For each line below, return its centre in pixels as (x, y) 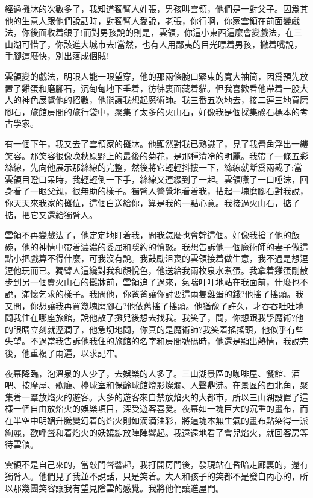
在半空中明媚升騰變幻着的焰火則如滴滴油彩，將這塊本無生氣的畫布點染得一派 (156, 420)
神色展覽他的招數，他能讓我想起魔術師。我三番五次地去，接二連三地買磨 (165, 100)
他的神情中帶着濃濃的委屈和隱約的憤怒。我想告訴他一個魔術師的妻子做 (160, 246)
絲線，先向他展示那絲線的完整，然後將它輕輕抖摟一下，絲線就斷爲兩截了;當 (153, 167)
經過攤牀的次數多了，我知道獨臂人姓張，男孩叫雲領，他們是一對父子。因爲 (152, 8)
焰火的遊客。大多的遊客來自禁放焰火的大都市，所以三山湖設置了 (173, 396)
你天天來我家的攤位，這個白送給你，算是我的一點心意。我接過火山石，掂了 (152, 202)
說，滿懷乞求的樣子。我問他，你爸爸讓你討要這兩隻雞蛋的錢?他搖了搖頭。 (150, 294)
